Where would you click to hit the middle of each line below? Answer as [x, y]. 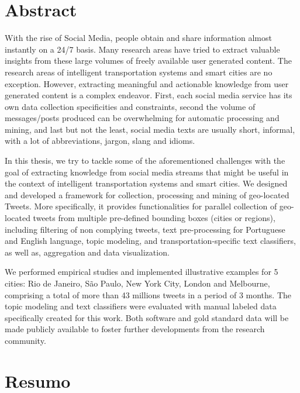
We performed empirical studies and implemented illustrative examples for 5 [142, 272]
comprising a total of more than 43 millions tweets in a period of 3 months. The [148, 294]
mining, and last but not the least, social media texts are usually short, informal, [150, 129]
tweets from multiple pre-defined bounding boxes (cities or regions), [154, 218]
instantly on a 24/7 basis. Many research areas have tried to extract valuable [142, 49]
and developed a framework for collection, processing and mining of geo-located [147, 194]
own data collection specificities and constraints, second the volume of [130, 106]
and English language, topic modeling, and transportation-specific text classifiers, [150, 241]
